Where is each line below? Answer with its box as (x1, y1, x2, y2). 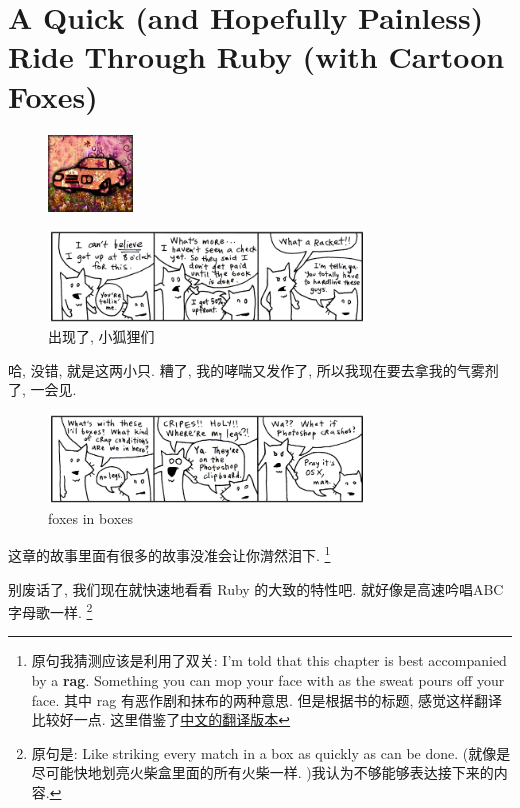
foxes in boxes (48, 507, 133, 528)
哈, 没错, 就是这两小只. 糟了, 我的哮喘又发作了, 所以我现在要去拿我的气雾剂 (8, 359, 499, 380)
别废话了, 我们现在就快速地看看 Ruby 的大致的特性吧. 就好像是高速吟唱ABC (8, 578, 504, 599)
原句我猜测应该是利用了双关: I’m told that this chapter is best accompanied (31, 650, 507, 671)
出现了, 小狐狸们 (48, 326, 155, 347)
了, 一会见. (8, 379, 77, 400)
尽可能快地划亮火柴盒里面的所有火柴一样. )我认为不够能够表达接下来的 (31, 762, 494, 783)
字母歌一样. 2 (8, 599, 93, 622)
